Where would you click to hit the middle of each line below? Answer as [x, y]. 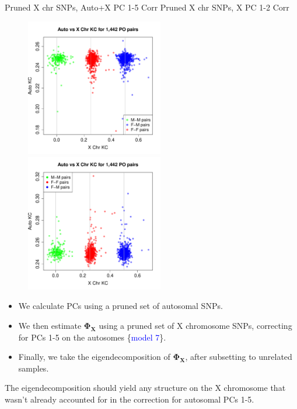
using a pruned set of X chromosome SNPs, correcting [195, 325]
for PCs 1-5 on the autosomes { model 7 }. [92, 337]
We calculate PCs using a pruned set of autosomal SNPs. [120, 306]
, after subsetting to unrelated [239, 357]
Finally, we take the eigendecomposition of [94, 357]
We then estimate [50, 325]
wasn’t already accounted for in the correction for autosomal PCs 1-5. [130, 399]
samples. [34, 368]
